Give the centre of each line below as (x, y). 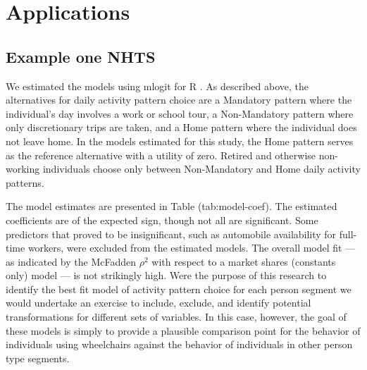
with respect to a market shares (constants (244, 261)
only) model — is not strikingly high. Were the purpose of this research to (166, 275)
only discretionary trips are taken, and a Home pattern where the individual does (181, 127)
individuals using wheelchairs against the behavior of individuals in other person (179, 344)
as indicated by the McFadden (71, 261)
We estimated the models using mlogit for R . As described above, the (157, 86)
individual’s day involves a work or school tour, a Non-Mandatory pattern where (180, 113)
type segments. (38, 358)
